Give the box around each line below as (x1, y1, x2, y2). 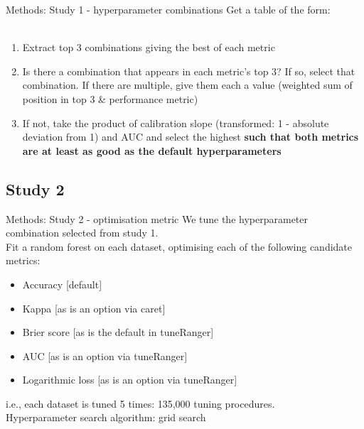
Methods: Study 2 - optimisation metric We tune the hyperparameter (6, 211, 308, 226)
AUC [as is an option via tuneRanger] (22, 348, 188, 363)
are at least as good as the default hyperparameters (22, 143, 282, 158)
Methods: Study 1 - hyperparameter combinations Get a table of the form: (6, 2, 331, 16)
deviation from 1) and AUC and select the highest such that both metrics (22, 129, 359, 144)
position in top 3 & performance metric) (22, 91, 198, 106)
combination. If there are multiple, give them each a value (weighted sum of (22, 77, 353, 92)
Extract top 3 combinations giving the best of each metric (22, 40, 275, 55)
